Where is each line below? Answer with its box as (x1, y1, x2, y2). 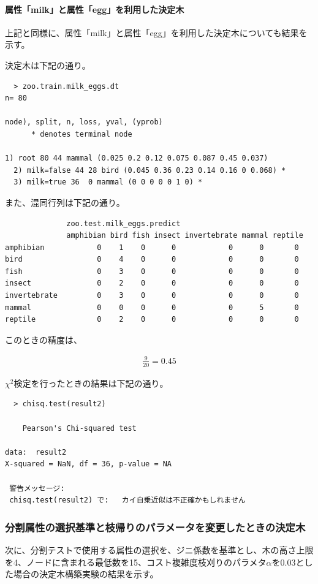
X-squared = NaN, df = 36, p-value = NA (5, 460, 172, 469)
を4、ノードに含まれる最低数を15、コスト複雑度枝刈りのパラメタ (5, 555, 267, 568)
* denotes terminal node (31, 129, 132, 138)
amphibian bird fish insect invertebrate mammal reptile (66, 231, 303, 240)
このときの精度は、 (5, 333, 82, 346)
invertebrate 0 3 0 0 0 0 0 (5, 291, 299, 300)
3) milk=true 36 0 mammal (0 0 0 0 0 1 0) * (13, 178, 203, 187)
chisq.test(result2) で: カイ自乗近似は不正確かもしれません (9, 496, 246, 505)
